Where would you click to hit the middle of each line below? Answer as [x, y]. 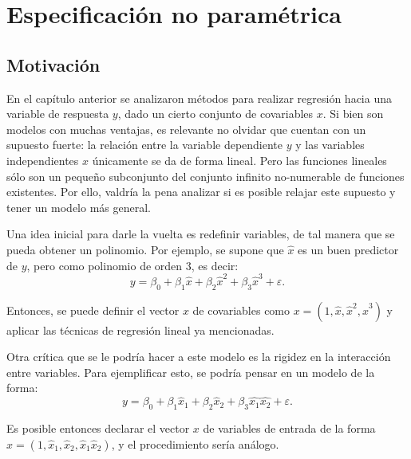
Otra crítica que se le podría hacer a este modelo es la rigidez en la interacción [199, 357]
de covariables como [241, 310]
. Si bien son [353, 114]
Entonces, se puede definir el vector [93, 310]
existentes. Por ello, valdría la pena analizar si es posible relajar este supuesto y [201, 192]
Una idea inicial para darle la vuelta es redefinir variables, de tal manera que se [201, 234]
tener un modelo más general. [79, 207]
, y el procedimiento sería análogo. [195, 443]
